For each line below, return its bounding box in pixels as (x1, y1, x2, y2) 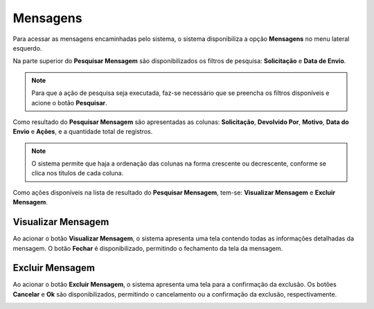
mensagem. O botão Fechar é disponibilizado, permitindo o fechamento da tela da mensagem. (12, 244, 283, 252)
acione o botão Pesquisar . (31, 98, 107, 107)
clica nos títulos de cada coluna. (31, 169, 124, 177)
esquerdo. (12, 44, 42, 52)
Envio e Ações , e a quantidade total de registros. (12, 127, 153, 136)
